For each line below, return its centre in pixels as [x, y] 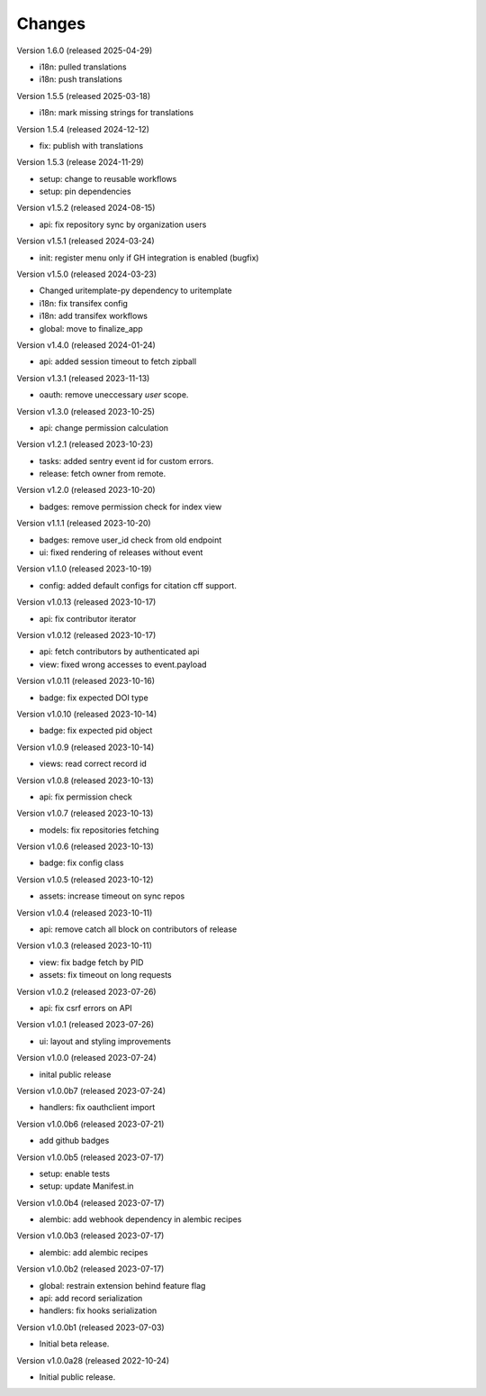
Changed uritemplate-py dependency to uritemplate [136, 291]
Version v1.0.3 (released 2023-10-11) [85, 945]
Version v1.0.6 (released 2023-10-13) [85, 846]
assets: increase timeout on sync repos [112, 896]
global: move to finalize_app [91, 328]
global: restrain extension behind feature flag [122, 1285]
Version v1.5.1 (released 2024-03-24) [85, 241]
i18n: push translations [81, 79]
